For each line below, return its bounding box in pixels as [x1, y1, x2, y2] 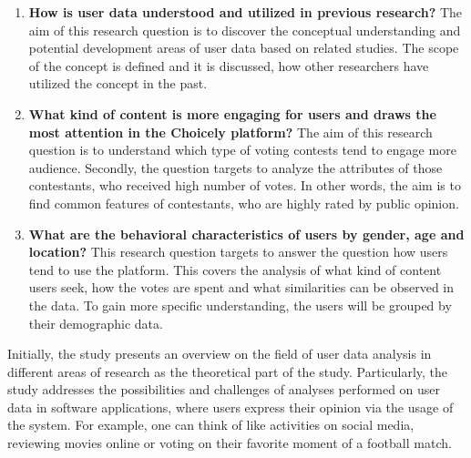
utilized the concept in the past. [28, 74, 208, 93]
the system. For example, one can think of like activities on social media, [7, 415, 415, 434]
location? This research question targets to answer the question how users [28, 242, 448, 261]
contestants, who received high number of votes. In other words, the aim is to [28, 176, 461, 195]
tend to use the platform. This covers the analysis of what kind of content [28, 260, 442, 279]
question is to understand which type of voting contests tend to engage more [28, 140, 456, 159]
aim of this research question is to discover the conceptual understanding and [28, 20, 461, 39]
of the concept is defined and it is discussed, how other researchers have [28, 56, 429, 75]
